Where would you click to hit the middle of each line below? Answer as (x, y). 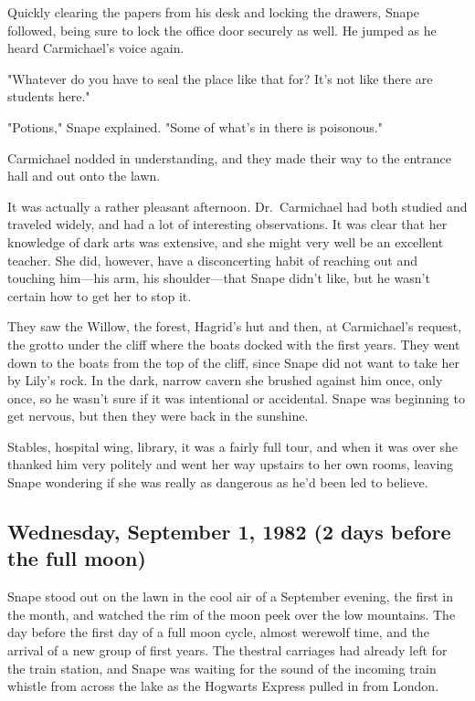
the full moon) (77, 558)
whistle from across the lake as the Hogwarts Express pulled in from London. (223, 686)
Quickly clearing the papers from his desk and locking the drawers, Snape (213, 12)
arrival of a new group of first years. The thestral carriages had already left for (227, 650)
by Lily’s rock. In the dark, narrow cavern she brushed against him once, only (225, 380)
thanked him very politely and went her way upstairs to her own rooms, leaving (231, 464)
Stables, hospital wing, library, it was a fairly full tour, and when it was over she (232, 446)
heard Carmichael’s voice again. (96, 48)
